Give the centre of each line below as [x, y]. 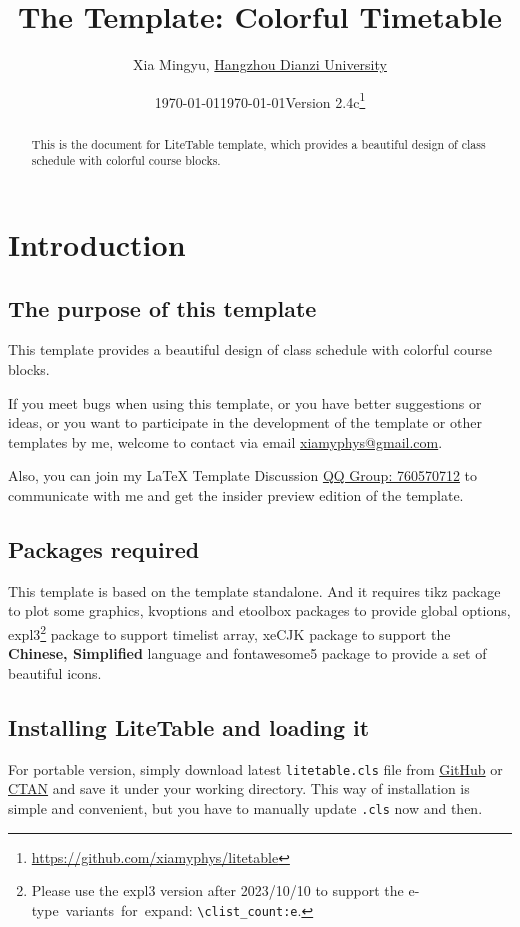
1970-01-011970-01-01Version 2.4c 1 [260, 100]
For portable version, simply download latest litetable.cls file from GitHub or [255, 768]
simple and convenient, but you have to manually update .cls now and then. [245, 807]
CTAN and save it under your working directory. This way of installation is [239, 788]
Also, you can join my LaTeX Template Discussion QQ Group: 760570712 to [243, 475]
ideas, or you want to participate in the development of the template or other [245, 422]
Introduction [97, 244]
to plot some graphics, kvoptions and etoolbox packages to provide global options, [259, 610]
